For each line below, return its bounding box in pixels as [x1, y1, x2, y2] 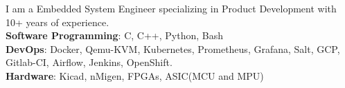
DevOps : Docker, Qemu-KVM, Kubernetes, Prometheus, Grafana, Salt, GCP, [6, 41, 340, 56]
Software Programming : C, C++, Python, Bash [6, 28, 223, 43]
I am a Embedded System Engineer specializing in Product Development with [6, 1, 337, 15]
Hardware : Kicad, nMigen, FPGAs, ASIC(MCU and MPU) [6, 68, 264, 82]
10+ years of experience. [6, 14, 109, 29]
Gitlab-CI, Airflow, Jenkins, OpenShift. [6, 55, 172, 69]
